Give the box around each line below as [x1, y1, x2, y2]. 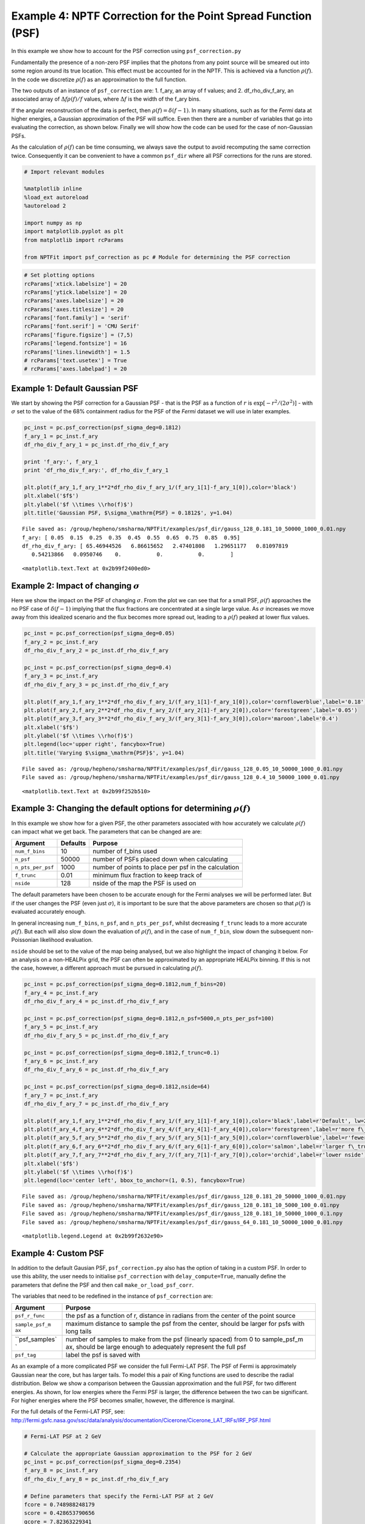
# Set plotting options [24, 272, 96, 279]
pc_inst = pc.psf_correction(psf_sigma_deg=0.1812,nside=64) [24, 1083, 210, 1091]
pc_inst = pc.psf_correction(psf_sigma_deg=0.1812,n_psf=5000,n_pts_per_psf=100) [24, 1015, 275, 1022]
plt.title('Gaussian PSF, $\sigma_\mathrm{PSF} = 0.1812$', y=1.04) [24, 510, 233, 516]
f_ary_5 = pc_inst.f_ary [24, 1024, 99, 1030]
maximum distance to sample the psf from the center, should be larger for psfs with [66, 1320, 305, 1328]
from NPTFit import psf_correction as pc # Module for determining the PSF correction [24, 254, 291, 260]
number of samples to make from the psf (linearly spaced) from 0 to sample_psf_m [66, 1335, 304, 1344]
